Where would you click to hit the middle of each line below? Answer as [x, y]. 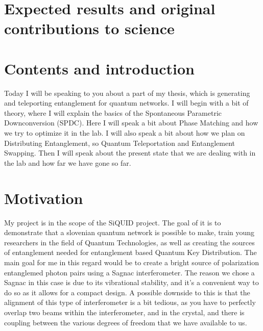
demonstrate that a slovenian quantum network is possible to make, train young [129, 232]
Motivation [44, 198]
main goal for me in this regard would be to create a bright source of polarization [131, 262]
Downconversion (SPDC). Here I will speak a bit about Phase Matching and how [131, 123]
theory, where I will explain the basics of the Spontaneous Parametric [113, 112]
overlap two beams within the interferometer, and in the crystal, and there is [124, 312]
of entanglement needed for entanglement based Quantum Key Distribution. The [130, 252]
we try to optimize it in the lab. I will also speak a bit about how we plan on [125, 133]
